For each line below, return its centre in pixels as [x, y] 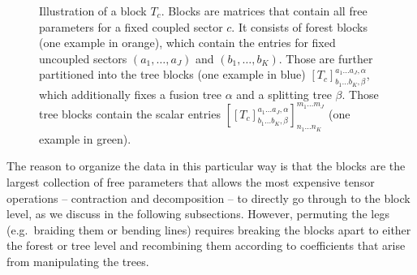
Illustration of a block [93, 11]
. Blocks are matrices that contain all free [264, 11]
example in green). [85, 138]
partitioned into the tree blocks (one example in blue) [172, 74]
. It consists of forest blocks [299, 26]
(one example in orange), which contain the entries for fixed [187, 43]
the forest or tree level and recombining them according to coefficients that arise [206, 245]
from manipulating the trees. [78, 262]
